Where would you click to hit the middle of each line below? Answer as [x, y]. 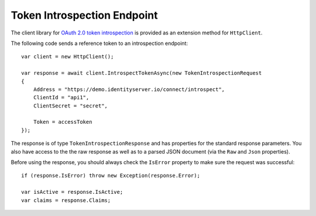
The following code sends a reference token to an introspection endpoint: [99, 43]
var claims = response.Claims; [66, 200]
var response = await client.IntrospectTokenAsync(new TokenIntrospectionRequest [142, 73]
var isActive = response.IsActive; [72, 192]
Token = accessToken [63, 122]
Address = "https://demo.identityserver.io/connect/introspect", [129, 89]
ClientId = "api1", [61, 97]
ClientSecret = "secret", [71, 106]
